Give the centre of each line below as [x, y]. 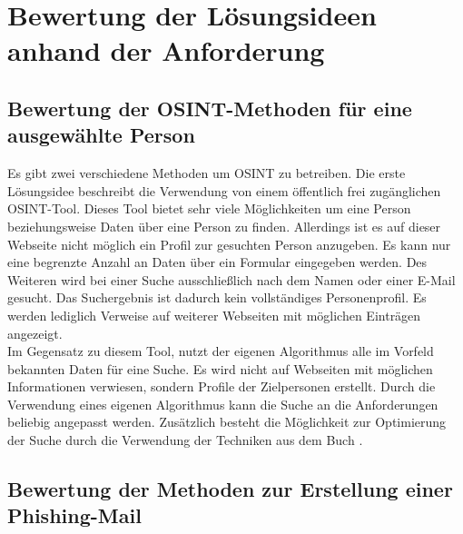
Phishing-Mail [74, 515]
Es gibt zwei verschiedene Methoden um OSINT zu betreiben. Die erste [207, 173]
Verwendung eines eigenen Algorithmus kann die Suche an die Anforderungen [223, 404]
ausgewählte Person [101, 135]
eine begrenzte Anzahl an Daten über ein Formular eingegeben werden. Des [217, 262]
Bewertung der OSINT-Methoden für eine [210, 108]
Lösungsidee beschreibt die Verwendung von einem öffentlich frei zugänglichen [224, 190]
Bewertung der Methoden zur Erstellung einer [230, 489]
